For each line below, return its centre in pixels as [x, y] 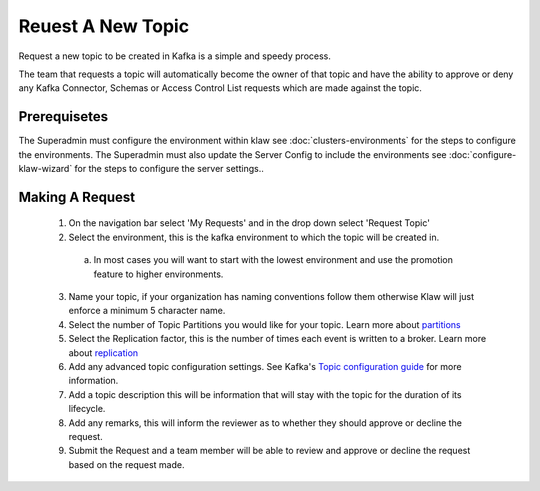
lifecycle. [87, 409]
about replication [103, 352]
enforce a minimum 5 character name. [147, 311]
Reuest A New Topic [104, 26]
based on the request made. [126, 464]
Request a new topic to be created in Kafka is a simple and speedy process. [175, 56]
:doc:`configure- [482, 154]
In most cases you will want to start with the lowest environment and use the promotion [273, 260]
